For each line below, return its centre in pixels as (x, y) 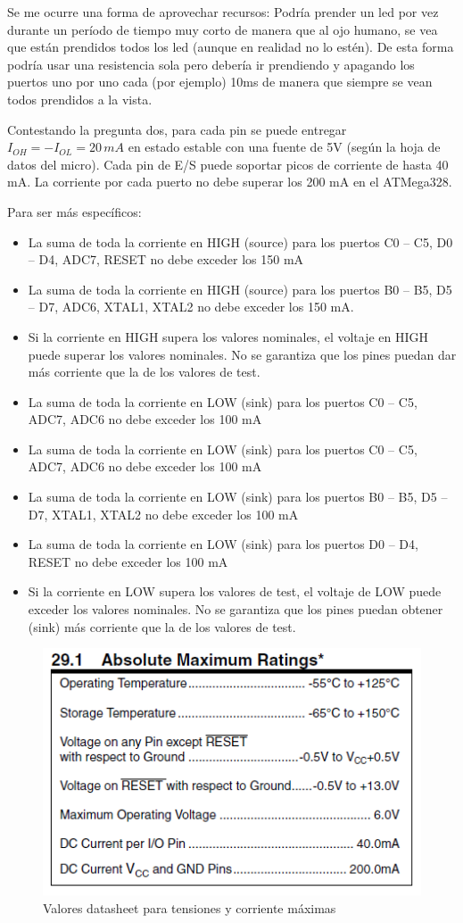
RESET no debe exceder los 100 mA (128, 561)
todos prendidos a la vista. (80, 99)
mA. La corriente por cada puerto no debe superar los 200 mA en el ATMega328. (230, 182)
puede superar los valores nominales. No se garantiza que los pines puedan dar (242, 354)
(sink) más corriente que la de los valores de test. (162, 626)
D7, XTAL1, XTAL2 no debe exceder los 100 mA (163, 514)
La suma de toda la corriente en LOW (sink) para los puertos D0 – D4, (223, 544)
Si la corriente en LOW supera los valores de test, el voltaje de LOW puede (235, 591)
